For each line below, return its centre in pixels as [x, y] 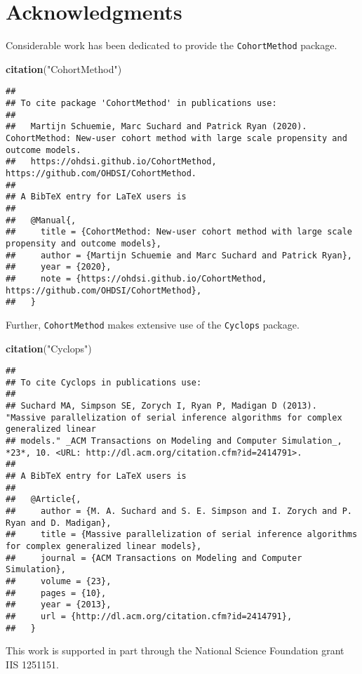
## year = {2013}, [59, 605]
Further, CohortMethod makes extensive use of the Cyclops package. [153, 324]
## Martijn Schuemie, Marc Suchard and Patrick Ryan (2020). [156, 127]
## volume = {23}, [59, 581]
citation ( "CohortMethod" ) [64, 68]
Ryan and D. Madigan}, [59, 523]
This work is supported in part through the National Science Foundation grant [175, 650]
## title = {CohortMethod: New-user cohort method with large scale [179, 232]
